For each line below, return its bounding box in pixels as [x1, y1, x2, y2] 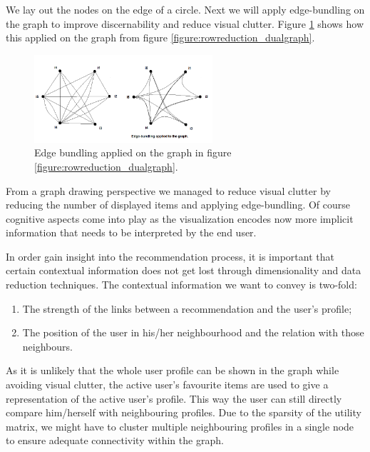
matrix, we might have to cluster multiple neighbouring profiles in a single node [6, 418, 354, 433]
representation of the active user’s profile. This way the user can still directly [6, 391, 342, 406]
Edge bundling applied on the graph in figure [34, 145, 232, 160]
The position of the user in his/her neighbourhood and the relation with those [22, 325, 364, 340]
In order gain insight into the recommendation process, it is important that [6, 248, 334, 263]
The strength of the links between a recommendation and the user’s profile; [22, 301, 352, 316]
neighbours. [22, 338, 73, 353]
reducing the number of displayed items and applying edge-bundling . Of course [6, 197, 351, 212]
